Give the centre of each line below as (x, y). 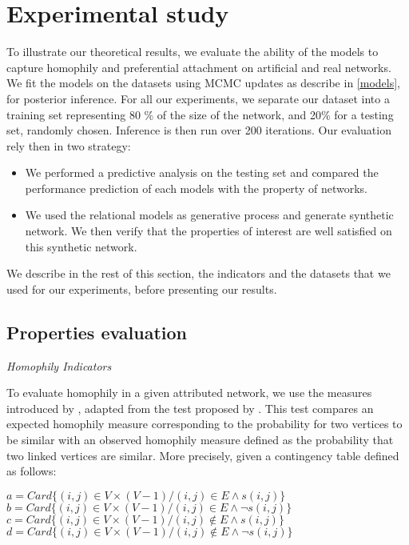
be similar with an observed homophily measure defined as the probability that (200, 440)
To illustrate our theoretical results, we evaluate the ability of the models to (193, 52)
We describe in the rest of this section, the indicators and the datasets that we (199, 273)
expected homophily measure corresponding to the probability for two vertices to (204, 424)
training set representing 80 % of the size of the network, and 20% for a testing (200, 114)
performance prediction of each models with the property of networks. (196, 188)
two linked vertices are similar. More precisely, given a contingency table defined (203, 455)
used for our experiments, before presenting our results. (142, 289)
